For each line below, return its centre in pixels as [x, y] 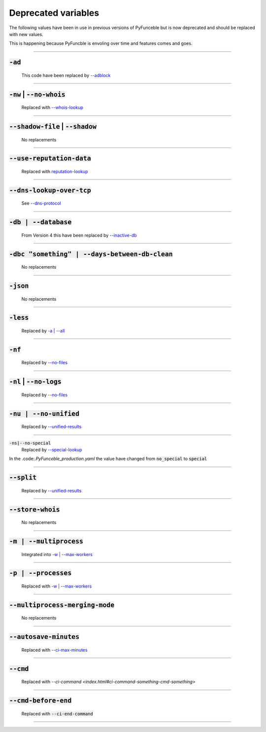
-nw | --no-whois [37, 94]
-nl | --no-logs [35, 382]
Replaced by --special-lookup [52, 450]
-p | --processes [40, 573]
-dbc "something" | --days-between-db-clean [91, 254]
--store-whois [34, 509]
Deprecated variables [54, 13]
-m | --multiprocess [46, 541]
